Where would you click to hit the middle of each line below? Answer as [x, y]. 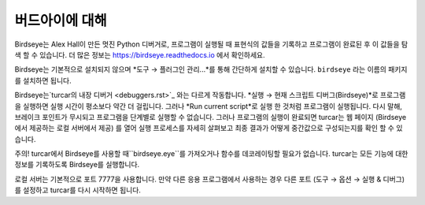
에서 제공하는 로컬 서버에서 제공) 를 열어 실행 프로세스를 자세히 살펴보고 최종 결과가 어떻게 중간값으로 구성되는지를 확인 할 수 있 [209, 128]
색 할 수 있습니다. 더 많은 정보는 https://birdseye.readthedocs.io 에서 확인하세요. [140, 54]
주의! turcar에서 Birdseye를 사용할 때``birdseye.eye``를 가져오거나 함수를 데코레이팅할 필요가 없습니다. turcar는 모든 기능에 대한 [211, 154]
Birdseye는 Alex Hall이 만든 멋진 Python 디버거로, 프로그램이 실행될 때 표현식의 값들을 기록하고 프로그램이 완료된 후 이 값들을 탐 [211, 44]
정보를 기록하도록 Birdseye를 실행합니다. [77, 165]
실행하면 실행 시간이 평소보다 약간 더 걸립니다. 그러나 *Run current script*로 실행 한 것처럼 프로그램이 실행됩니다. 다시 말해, [213, 106]
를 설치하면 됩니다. [43, 80]
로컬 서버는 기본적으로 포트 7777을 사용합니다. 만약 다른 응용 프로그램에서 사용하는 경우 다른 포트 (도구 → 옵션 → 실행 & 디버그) [210, 179]
